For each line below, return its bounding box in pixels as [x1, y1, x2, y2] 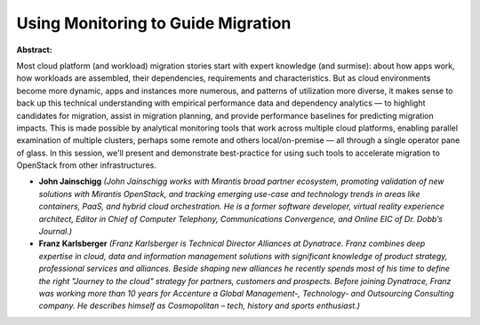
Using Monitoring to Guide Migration [16, 13, 292, 33]
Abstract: [16, 44, 52, 55]
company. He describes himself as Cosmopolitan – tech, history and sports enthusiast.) [38, 300, 360, 311]
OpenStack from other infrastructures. [16, 160, 157, 170]
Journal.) [38, 226, 73, 237]
